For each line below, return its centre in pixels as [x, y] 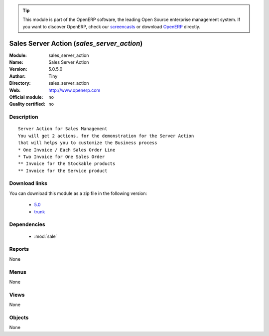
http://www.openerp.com [74, 90]
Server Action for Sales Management [63, 129]
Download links [28, 183]
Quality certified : [27, 104]
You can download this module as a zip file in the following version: [78, 193]
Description [24, 117]
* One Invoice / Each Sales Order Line [67, 150]
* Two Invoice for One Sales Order [62, 157]
